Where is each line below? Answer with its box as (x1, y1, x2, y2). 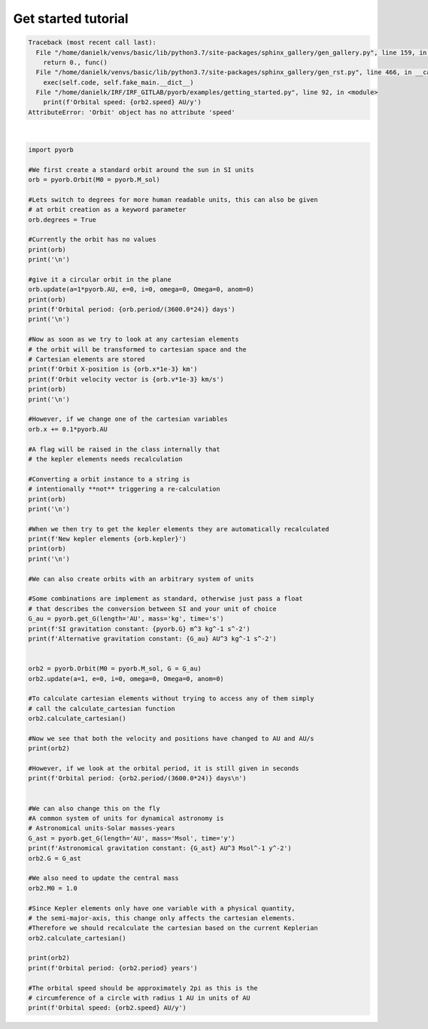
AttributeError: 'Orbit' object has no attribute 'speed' (28, 108, 235, 116)
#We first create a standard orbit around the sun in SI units (28, 165, 255, 174)
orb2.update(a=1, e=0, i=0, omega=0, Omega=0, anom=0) (28, 675, 224, 682)
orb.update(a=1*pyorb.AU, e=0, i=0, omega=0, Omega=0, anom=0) (28, 285, 255, 294)
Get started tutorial (13, 11, 128, 26)
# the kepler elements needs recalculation (28, 455, 183, 463)
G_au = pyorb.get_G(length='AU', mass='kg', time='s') (28, 615, 224, 623)
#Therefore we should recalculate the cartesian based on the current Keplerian (28, 924, 318, 932)
